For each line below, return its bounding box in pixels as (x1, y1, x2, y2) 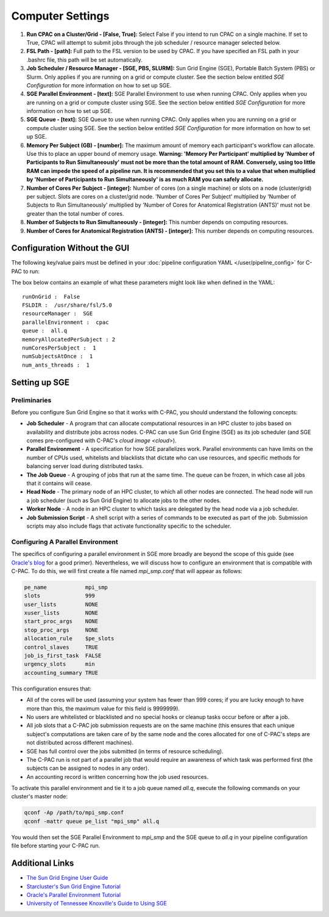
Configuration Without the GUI (11, 243, 130, 254)
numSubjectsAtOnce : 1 (22, 353, 93, 360)
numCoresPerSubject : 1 (22, 344, 96, 351)
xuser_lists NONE (24, 610, 99, 616)
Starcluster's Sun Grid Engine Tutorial (26, 883, 121, 890)
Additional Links (11, 858, 74, 869)
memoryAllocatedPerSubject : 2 (22, 336, 116, 343)
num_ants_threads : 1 (22, 361, 90, 368)
